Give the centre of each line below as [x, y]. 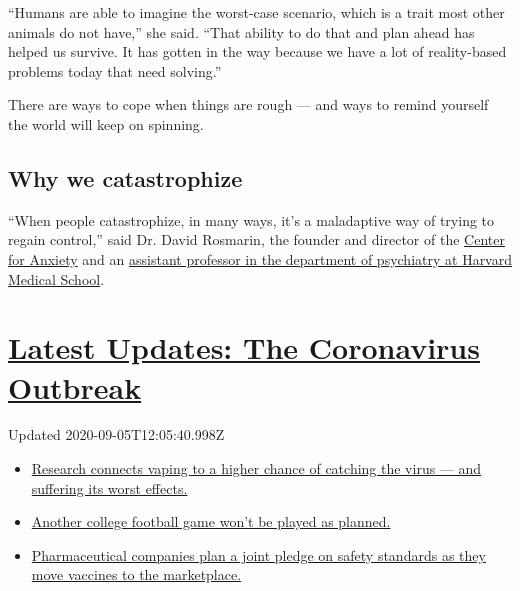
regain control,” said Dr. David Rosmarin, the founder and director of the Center [256, 239]
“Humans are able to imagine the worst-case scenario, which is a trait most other [256, 12]
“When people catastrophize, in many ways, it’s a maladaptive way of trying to [251, 219]
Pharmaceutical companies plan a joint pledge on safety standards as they [258, 554]
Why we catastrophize [125, 177]
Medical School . [56, 278]
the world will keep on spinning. [106, 123]
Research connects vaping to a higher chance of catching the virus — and [256, 468]
